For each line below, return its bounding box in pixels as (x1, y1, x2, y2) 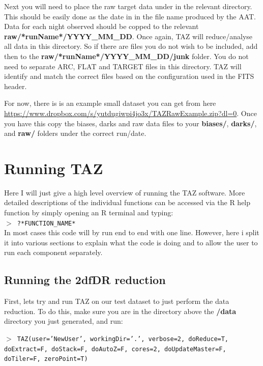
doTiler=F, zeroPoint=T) (4, 355, 88, 363)
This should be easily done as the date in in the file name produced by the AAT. (4, 11, 256, 21)
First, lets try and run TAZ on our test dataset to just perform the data (4, 296, 229, 306)
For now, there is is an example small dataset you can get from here (4, 98, 216, 108)
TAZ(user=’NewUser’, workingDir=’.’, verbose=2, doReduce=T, (17, 335, 229, 343)
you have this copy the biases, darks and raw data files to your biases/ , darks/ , (4, 118, 257, 128)
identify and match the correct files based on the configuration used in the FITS (4, 71, 254, 81)
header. (4, 80, 27, 91)
